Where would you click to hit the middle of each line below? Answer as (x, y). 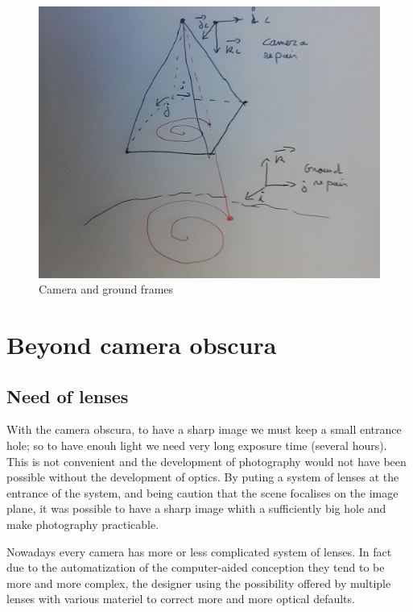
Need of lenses (68, 396)
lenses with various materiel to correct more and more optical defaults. (181, 599)
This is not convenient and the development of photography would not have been (206, 461)
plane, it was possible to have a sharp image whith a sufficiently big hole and (196, 508)
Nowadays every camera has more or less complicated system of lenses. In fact (199, 551)
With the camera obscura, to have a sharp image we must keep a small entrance (204, 429)
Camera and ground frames (106, 289)
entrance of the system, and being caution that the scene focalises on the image (202, 492)
